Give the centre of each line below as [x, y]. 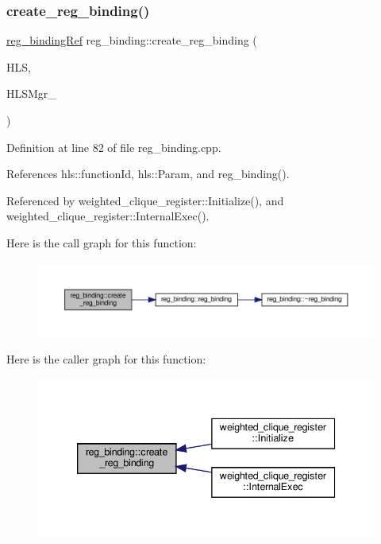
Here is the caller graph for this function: [106, 359]
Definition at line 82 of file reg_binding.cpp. [114, 147]
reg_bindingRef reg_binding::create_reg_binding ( [132, 40]
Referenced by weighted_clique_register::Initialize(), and [145, 200]
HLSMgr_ [31, 93]
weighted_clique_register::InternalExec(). [108, 216]
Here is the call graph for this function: [102, 242]
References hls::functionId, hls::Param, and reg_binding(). [148, 174]
